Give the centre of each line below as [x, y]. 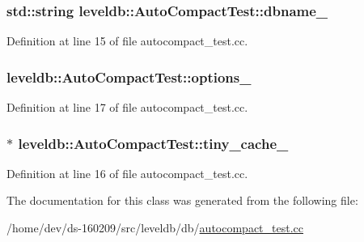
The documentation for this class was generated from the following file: [182, 200]
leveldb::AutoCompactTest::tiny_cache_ [153, 143]
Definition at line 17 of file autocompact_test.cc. [127, 107]
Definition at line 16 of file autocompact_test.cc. [127, 173]
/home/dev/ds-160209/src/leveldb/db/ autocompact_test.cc [155, 228]
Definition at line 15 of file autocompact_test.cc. [127, 41]
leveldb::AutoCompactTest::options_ [129, 76]
